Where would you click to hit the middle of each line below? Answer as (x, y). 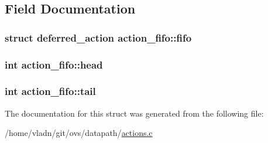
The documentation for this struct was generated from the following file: (134, 113)
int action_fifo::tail (50, 91)
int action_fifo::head (54, 64)
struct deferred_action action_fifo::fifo (98, 37)
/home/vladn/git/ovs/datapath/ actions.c (79, 133)
